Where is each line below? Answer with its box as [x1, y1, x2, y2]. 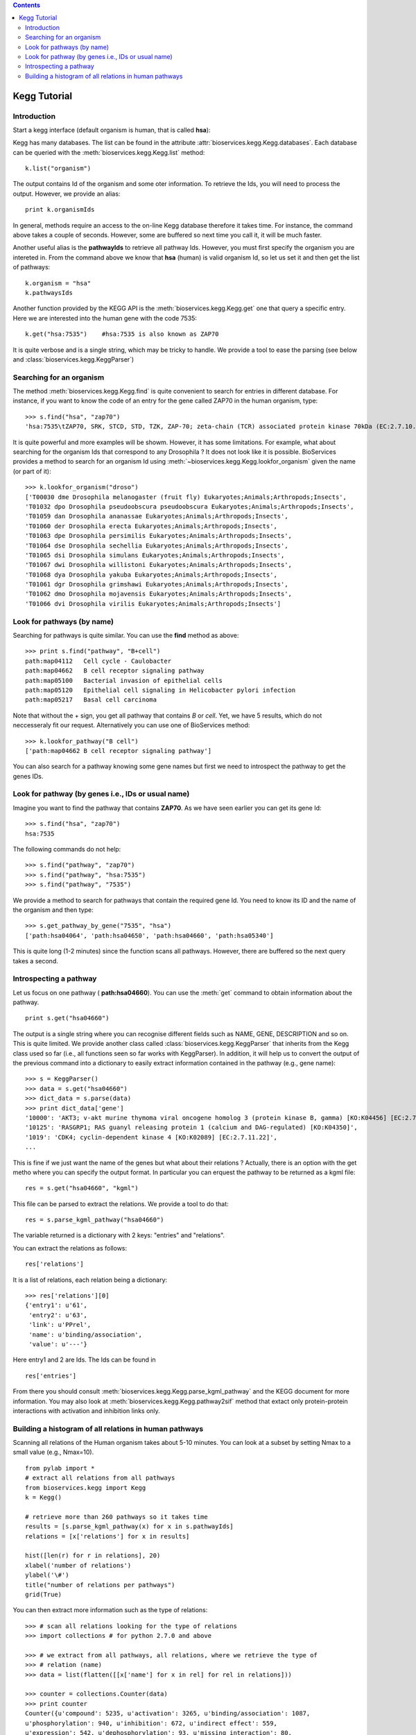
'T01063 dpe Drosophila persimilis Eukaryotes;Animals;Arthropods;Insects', [25, 532, 293, 540]
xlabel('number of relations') [25, 1561, 132, 1569]
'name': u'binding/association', [28, 1330, 142, 1339]
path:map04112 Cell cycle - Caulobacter [25, 657, 172, 665]
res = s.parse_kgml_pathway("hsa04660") [25, 1216, 164, 1224]
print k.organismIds [25, 205, 95, 214]
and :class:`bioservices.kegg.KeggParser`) [12, 355, 135, 364]
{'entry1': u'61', [25, 1301, 88, 1310]
